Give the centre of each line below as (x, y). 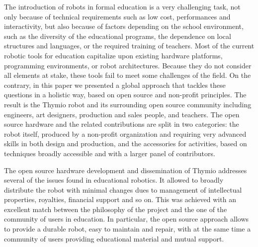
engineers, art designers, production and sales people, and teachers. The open (122, 114)
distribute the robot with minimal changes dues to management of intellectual (123, 189)
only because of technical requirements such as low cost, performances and (117, 16)
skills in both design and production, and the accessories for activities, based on (126, 143)
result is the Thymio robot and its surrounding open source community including (128, 104)
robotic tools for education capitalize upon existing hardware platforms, (113, 55)
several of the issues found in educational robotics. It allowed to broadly (114, 180)
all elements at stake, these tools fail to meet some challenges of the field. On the (128, 75)
